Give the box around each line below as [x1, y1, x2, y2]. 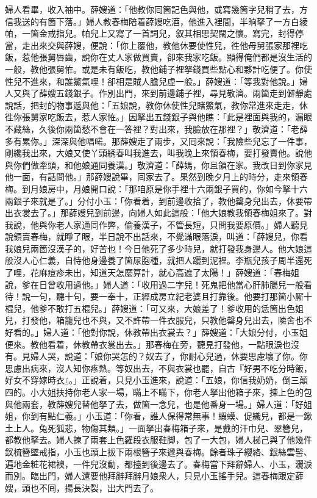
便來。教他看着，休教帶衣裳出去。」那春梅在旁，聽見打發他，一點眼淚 [5, 337, 282, 350]
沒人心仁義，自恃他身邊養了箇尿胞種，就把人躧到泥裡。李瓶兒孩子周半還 [13, 254, 304, 267]
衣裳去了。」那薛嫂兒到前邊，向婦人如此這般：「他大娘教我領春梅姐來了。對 [13, 206, 312, 219]
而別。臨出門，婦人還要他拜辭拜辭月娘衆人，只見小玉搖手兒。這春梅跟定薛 [5, 469, 304, 482]
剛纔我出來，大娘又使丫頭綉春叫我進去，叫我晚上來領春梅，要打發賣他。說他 [5, 146, 312, 159]
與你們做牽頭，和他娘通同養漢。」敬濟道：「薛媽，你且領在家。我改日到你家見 [5, 158, 312, 171]
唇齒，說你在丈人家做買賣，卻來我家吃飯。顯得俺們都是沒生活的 [55, 51, 312, 63]
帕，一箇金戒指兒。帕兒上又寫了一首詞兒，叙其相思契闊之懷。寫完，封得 [5, 27, 295, 40]
